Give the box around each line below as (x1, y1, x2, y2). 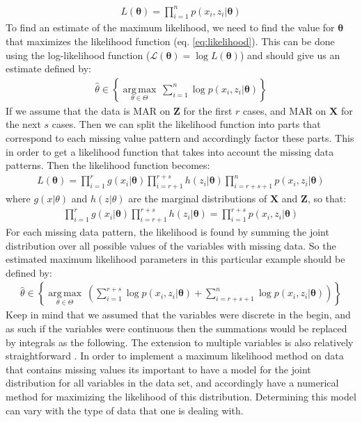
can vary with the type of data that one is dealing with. (6, 403, 244, 417)
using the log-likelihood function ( (6, 47, 150, 62)
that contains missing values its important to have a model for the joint (6, 362, 311, 376)
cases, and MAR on (243, 103, 326, 117)
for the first (183, 103, 233, 117)
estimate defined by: (6, 61, 91, 76)
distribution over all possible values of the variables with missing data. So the (6, 238, 336, 252)
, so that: (307, 191, 347, 206)
